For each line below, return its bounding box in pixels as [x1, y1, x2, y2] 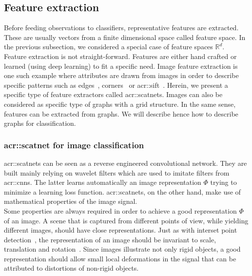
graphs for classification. [4, 118, 76, 128]
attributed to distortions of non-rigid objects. [4, 263, 139, 273]
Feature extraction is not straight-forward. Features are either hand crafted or [4, 51, 237, 61]
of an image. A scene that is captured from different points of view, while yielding [4, 215, 249, 225]
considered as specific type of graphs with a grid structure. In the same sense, [4, 99, 236, 109]
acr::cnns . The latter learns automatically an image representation [4, 177, 201, 187]
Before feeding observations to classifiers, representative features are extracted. [4, 22, 239, 33]
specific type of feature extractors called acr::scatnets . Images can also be [4, 89, 223, 99]
